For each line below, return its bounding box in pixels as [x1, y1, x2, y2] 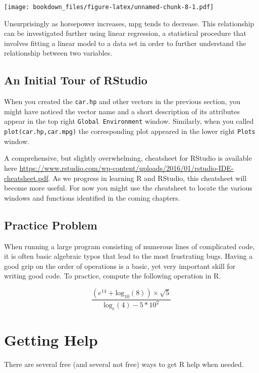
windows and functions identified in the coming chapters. [4, 192, 180, 203]
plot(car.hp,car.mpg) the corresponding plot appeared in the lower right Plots [4, 126, 255, 136]
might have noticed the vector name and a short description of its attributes [4, 106, 240, 116]
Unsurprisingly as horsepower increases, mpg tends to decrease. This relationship [4, 18, 254, 28]
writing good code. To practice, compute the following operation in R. [4, 270, 221, 281]
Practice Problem [4, 217, 97, 232]
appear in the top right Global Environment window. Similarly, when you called [4, 116, 254, 126]
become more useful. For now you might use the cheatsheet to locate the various [4, 182, 252, 193]
